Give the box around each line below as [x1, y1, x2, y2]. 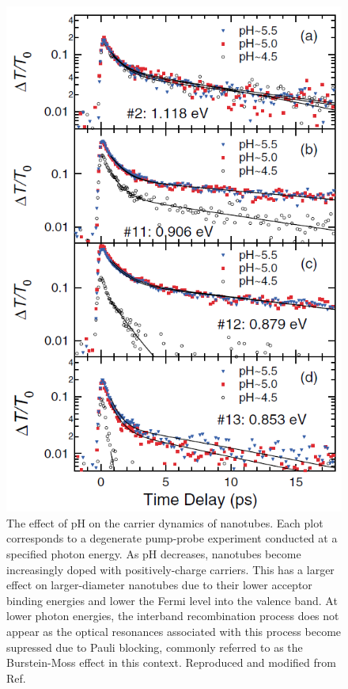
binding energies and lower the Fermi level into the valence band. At [6, 592, 338, 608]
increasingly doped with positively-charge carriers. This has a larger [6, 561, 335, 577]
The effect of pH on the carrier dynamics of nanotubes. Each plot [6, 514, 323, 531]
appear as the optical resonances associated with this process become [6, 622, 342, 639]
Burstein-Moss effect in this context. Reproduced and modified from [6, 654, 336, 671]
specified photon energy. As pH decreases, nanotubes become [6, 546, 301, 561]
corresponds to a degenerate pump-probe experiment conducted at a [6, 530, 338, 546]
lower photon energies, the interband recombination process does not [6, 607, 339, 624]
